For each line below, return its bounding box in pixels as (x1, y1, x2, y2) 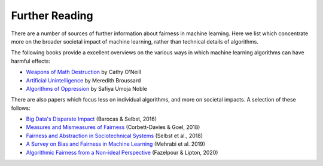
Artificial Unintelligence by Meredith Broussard (26, 76, 141, 84)
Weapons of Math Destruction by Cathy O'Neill (26, 69, 142, 76)
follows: (11, 104, 31, 112)
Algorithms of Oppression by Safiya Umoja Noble (26, 85, 148, 92)
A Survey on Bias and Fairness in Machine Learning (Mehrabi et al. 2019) (26, 140, 206, 147)
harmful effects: (11, 57, 51, 64)
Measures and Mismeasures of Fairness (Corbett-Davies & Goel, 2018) (26, 124, 200, 131)
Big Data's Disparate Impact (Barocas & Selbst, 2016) (26, 115, 157, 122)
